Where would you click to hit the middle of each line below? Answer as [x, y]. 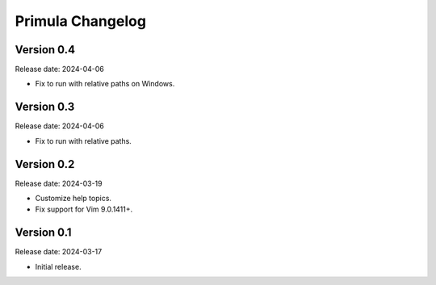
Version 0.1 [43, 233]
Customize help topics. [73, 199]
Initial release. [58, 266]
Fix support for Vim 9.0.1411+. [84, 209]
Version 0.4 [45, 50]
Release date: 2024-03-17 [59, 252]
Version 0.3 [45, 107]
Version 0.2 [45, 164]
